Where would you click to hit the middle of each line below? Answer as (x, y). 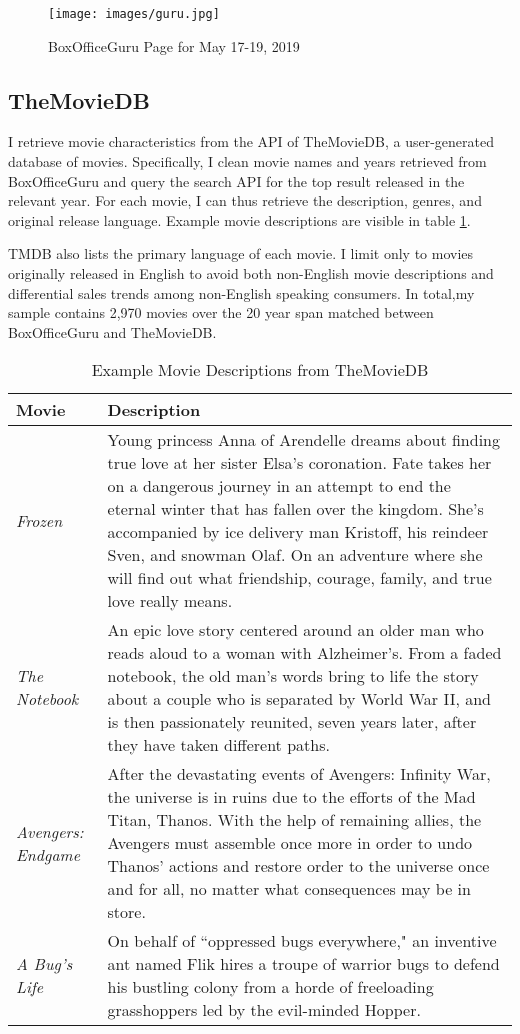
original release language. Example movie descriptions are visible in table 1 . (239, 219)
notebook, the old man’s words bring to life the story (293, 676)
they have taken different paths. (218, 745)
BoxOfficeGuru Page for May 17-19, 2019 (174, 45)
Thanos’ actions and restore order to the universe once (298, 866)
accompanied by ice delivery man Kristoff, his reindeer (298, 532)
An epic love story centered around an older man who (295, 630)
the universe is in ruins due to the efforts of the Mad (291, 797)
